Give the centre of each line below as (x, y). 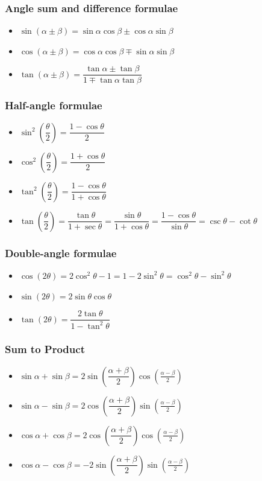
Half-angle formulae (54, 105)
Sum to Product (45, 349)
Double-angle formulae (61, 253)
